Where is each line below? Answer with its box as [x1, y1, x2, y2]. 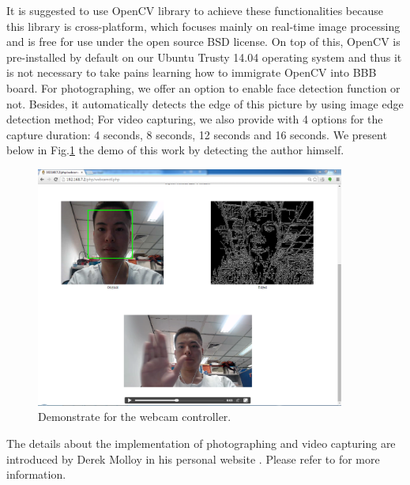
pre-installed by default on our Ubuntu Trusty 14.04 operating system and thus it [6, 48, 402, 65]
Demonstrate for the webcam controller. [38, 408, 231, 425]
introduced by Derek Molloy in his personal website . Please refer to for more [6, 450, 380, 467]
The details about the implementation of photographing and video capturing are [6, 435, 396, 451]
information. [6, 466, 66, 483]
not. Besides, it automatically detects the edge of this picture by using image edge [6, 95, 404, 112]
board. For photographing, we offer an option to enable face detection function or [6, 79, 401, 96]
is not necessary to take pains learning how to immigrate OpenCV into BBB [6, 64, 377, 81]
